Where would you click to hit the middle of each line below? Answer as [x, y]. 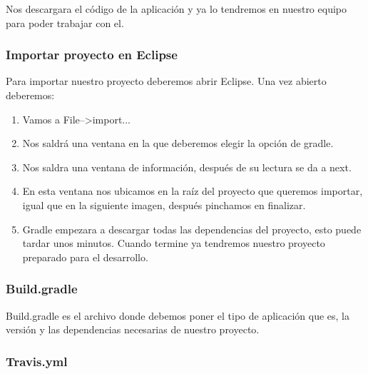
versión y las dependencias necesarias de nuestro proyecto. [133, 329]
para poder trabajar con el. [65, 22]
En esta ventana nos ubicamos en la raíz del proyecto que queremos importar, [193, 191]
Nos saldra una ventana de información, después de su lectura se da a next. [187, 167]
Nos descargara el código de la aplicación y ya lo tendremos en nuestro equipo [176, 9]
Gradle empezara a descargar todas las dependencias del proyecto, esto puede [192, 229]
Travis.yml [37, 361]
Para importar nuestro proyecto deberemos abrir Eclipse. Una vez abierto [166, 81]
